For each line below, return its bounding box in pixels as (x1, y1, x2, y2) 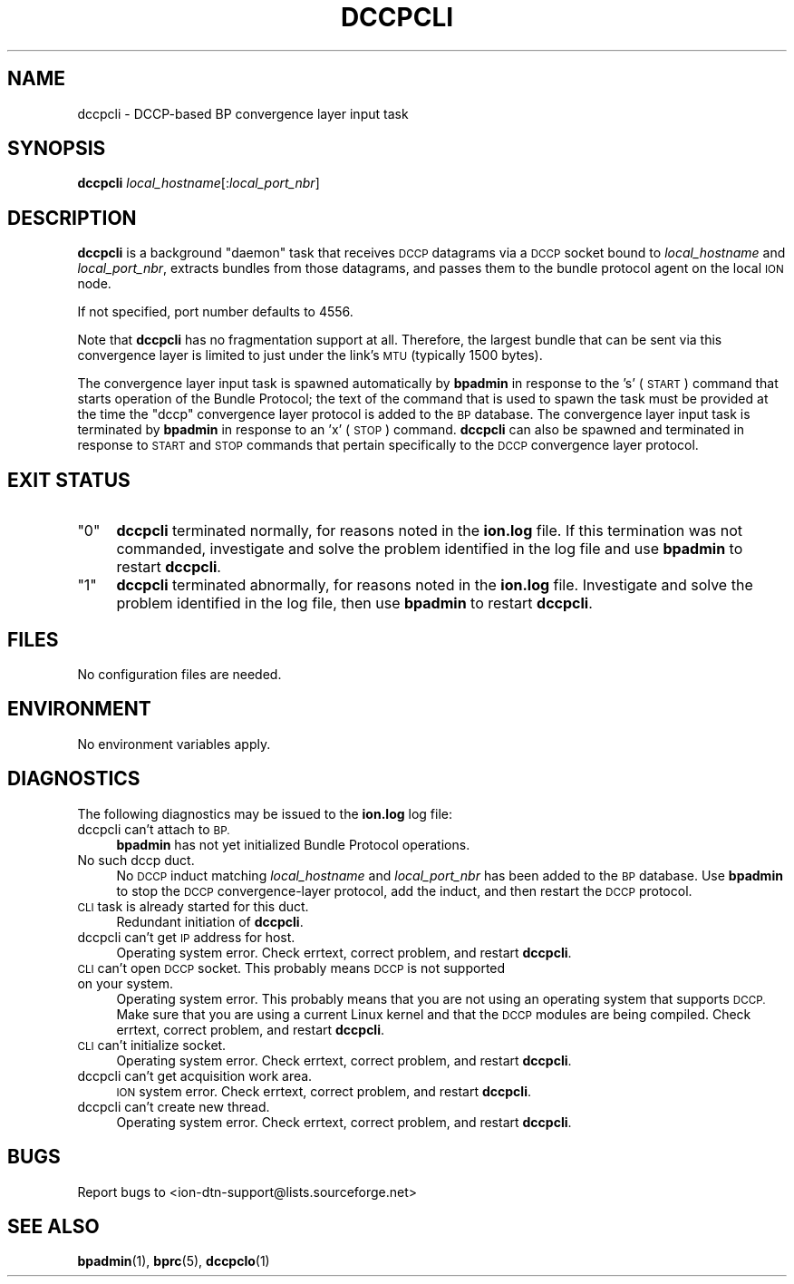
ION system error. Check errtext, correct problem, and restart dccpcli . (116, 1083, 531, 1099)
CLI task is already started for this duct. (77, 898, 309, 914)
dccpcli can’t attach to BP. (77, 821, 230, 837)
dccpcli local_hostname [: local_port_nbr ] (77, 175, 320, 191)
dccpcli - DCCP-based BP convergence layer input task (77, 105, 409, 122)
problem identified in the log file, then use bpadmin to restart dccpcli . (116, 594, 593, 613)
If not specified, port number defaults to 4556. (77, 304, 353, 320)
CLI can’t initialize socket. (77, 1036, 227, 1053)
